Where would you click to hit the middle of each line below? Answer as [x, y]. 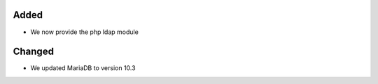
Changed [33, 52]
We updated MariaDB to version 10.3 [83, 68]
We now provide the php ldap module [85, 32]
